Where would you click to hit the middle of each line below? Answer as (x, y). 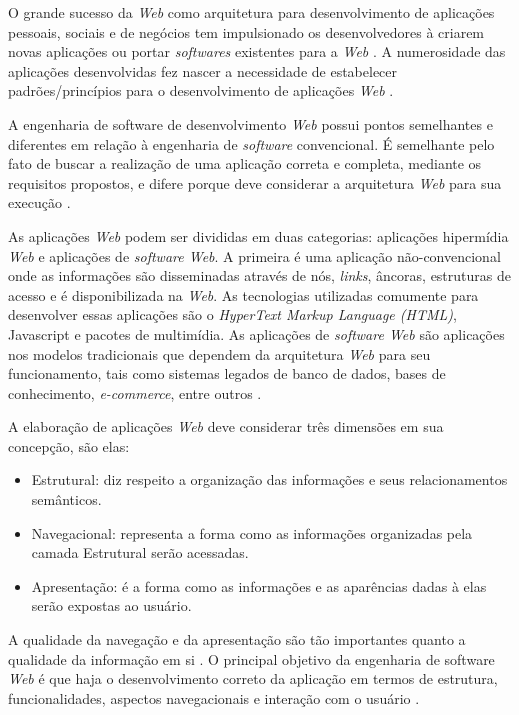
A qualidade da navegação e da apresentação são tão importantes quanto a (237, 639)
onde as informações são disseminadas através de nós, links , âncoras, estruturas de (259, 275)
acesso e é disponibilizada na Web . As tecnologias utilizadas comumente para (243, 294)
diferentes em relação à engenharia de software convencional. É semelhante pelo (251, 143)
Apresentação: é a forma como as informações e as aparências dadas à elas (259, 585)
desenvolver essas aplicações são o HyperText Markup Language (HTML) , (232, 314)
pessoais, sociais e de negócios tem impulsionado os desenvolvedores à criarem (246, 31)
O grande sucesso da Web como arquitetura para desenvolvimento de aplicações (251, 12)
